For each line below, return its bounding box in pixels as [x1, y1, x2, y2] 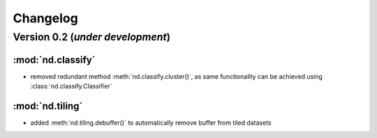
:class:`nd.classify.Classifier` [30, 82, 112, 91]
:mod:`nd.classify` [13, 54, 96, 66]
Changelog [13, 10, 78, 26]
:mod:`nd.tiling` [13, 100, 83, 112]
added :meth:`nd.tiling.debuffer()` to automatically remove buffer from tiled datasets [30, 118, 272, 127]
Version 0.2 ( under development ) [13, 31, 171, 43]
